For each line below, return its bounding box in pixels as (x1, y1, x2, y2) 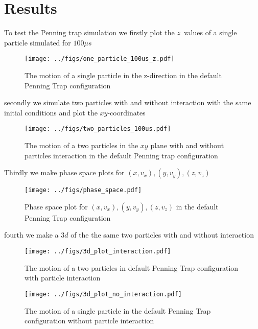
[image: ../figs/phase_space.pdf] (25, 186, 142, 194)
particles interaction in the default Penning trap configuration (25, 150, 218, 160)
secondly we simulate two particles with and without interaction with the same (4, 97, 251, 108)
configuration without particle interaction (25, 315, 154, 326)
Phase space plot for (25, 201, 88, 212)
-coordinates (107, 107, 146, 118)
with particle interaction (25, 272, 101, 283)
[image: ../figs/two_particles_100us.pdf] (25, 125, 171, 133)
